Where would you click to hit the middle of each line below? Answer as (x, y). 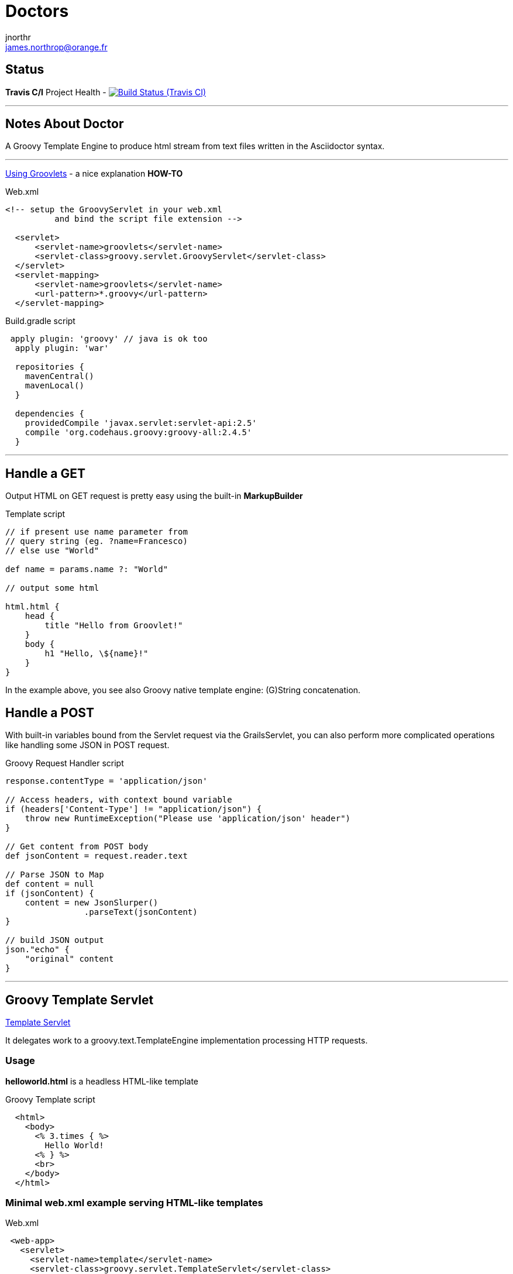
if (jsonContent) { (50, 893)
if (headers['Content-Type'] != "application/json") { (134, 809)
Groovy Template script (50, 1099)
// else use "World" (52, 551)
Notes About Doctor (65, 124)
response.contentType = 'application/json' (106, 781)
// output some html (52, 588)
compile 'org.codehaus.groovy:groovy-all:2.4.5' (138, 433)
